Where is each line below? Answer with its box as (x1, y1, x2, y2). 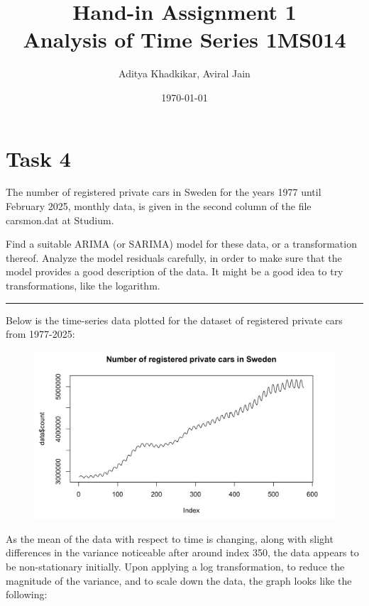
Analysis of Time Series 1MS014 (23, 25, 346, 54)
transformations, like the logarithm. (6, 278, 160, 292)
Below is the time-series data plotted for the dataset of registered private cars (6, 312, 343, 327)
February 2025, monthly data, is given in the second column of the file (6, 199, 312, 214)
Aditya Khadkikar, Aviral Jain (119, 66, 250, 81)
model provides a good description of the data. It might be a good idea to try (6, 264, 343, 279)
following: (6, 587, 48, 602)
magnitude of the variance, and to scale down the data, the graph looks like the (6, 573, 352, 588)
